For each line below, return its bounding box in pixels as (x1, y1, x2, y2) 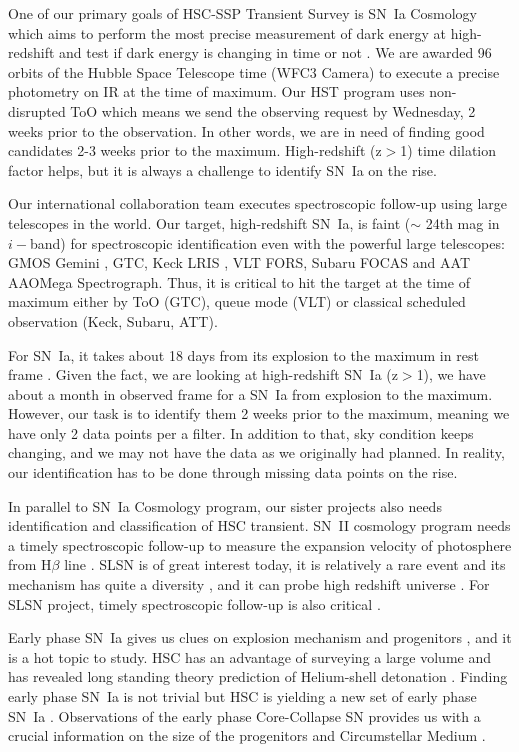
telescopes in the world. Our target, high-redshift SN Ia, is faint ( (8, 212, 411, 233)
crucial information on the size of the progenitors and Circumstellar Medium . (8, 725, 486, 746)
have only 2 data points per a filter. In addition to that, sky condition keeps (8, 422, 474, 443)
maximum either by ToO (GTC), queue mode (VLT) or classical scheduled (8, 291, 466, 312)
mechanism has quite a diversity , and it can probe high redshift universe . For (8, 574, 490, 595)
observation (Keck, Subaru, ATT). (8, 310, 218, 331)
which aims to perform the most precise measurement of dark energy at (8, 22, 446, 43)
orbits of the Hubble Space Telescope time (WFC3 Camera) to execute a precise (8, 61, 500, 82)
